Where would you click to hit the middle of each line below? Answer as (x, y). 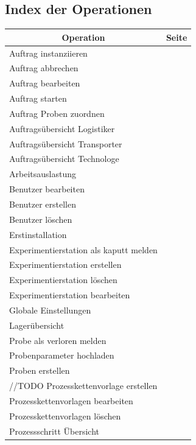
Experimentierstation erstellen (65, 265)
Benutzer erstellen (43, 204)
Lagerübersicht (37, 325)
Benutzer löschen (41, 219)
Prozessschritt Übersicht (54, 431)
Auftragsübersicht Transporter (66, 143)
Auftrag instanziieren (48, 53)
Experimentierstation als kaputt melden (83, 249)
